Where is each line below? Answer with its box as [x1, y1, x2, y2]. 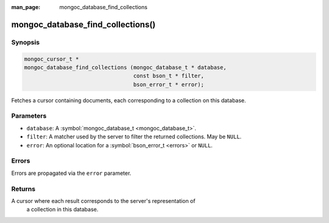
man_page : [11, 4, 41, 10]
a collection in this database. [26, 206, 99, 213]
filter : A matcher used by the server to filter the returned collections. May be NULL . [26, 133, 242, 140]
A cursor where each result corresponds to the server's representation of [11, 197, 196, 204]
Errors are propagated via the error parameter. [11, 169, 132, 177]
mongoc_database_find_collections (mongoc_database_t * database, [24, 64, 227, 71]
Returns [11, 185, 36, 193]
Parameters [11, 111, 47, 120]
